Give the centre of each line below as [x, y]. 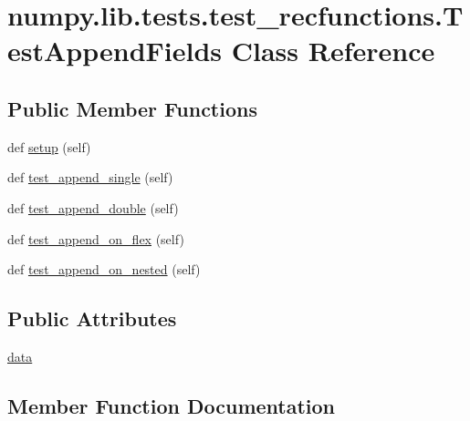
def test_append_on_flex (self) [96, 238]
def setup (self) [49, 146]
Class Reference [333, 51]
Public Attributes [92, 318]
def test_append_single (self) [90, 177]
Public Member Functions [132, 108]
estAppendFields [115, 51]
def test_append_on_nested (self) [104, 269]
